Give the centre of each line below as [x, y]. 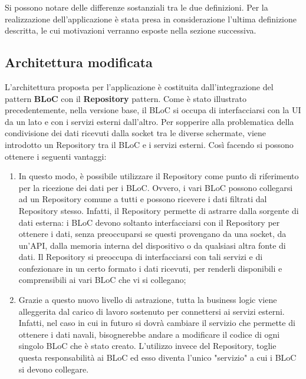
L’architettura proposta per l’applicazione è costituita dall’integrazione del [139, 86]
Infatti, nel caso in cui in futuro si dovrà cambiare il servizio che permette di [157, 323]
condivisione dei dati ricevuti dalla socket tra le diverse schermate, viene [135, 133]
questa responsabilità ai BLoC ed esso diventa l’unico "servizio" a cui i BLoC [157, 357]
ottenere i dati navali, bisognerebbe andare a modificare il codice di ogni [149, 334]
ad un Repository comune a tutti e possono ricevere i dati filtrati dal [143, 199]
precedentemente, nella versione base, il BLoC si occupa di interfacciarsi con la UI [153, 110]
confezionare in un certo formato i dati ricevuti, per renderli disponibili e [150, 268]
